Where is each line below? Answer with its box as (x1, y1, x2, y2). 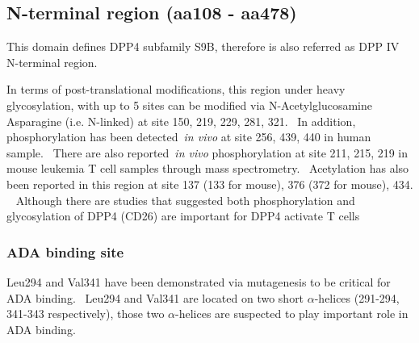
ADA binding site (6, 241, 124, 261)
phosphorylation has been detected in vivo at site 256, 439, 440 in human (6, 128, 371, 145)
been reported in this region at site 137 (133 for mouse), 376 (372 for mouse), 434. (6, 175, 413, 192)
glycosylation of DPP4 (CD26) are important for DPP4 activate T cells (6, 207, 360, 224)
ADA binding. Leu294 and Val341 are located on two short (6, 289, 304, 306)
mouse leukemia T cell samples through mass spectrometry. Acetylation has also (6, 160, 409, 177)
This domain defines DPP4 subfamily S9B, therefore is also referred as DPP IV (6, 38, 400, 55)
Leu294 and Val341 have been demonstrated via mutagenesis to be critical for (6, 273, 391, 290)
